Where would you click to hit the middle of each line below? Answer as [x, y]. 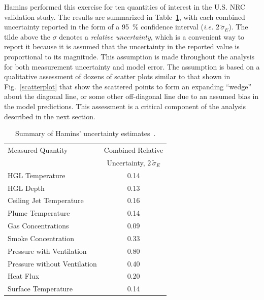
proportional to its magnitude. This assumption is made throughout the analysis [129, 56]
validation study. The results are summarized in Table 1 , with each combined [125, 16]
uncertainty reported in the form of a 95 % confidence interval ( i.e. [109, 27]
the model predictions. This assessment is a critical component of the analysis [125, 106]
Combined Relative [134, 149]
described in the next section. [50, 116]
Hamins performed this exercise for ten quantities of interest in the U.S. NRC [125, 7]
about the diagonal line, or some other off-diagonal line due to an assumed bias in [131, 96]
